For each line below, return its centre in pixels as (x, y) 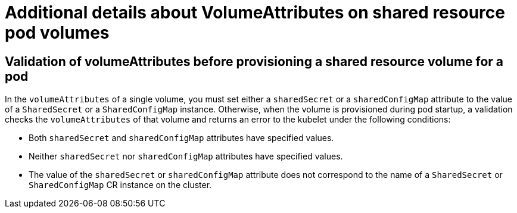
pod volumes (57, 33)
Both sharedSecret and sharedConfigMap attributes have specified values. (181, 138)
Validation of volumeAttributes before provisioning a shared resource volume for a (254, 61)
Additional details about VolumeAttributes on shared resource (255, 12)
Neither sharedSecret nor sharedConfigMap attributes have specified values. (186, 156)
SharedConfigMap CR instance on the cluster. (120, 185)
